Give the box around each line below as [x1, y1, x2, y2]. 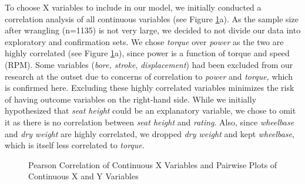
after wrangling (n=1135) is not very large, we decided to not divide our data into [5, 24, 301, 36]
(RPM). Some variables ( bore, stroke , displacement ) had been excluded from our [5, 58, 293, 70]
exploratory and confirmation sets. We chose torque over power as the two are [5, 35, 284, 47]
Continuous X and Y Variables [28, 170, 139, 182]
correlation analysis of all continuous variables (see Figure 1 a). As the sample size [5, 12, 299, 25]
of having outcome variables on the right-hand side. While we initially [5, 93, 257, 105]
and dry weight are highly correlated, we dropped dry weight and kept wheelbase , [5, 127, 294, 139]
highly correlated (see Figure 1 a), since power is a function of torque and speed [5, 47, 290, 59]
